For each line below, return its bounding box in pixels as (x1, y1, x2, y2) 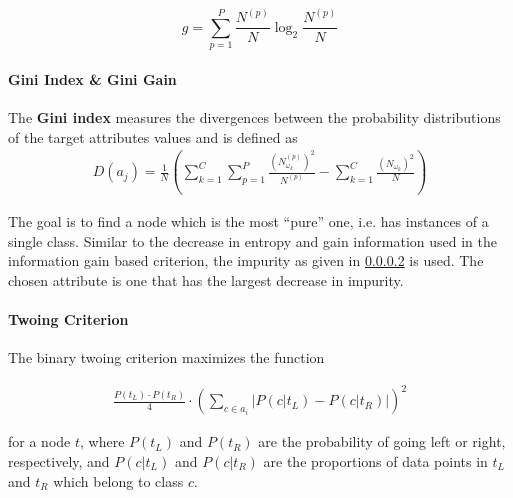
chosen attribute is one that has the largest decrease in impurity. (8, 269, 404, 290)
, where (80, 431, 125, 452)
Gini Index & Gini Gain (8, 68, 177, 89)
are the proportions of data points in (263, 450, 488, 471)
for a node (8, 431, 71, 452)
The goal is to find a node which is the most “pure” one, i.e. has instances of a (8, 211, 489, 232)
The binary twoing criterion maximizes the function (8, 347, 325, 368)
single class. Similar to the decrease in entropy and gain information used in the (8, 230, 497, 251)
